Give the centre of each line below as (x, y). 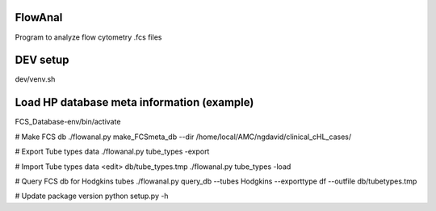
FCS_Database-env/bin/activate (68, 122)
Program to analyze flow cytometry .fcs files (88, 37)
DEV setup (42, 60)
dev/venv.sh (35, 79)
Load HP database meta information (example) (134, 102)
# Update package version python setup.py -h (92, 196)
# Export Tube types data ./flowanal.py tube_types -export (112, 152)
